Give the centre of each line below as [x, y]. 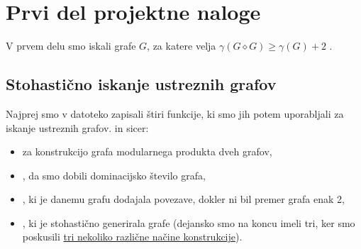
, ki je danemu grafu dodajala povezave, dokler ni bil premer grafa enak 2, [183, 199]
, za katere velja [182, 46]
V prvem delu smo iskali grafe [71, 46]
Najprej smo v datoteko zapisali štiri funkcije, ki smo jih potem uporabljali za [175, 113]
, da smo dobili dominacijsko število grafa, [114, 175]
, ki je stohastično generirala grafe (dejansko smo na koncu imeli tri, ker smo [189, 222]
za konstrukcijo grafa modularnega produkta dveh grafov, [147, 151]
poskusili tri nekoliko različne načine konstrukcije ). [132, 237]
